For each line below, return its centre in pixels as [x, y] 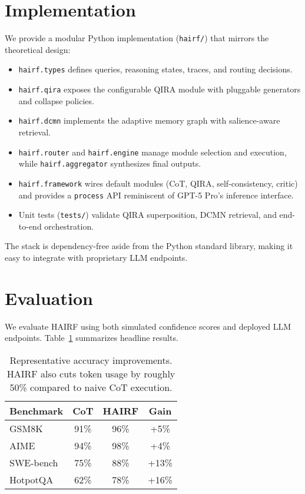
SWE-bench [34, 462]
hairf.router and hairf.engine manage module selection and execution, [152, 152]
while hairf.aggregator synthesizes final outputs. [110, 163]
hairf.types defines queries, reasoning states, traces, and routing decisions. [155, 69]
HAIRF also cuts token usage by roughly [91, 373]
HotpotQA [32, 479]
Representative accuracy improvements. [91, 360]
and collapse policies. [56, 100]
